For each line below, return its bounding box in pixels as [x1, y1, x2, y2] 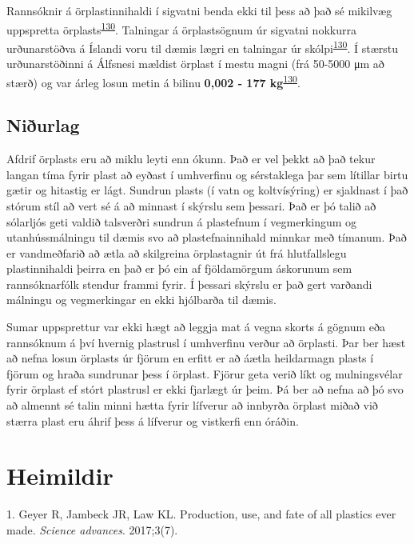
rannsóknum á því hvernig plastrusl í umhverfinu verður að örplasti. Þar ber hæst [6, 334, 406, 350]
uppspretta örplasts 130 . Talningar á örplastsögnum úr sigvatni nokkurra [6, 18, 356, 38]
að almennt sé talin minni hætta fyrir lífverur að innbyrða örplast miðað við [6, 397, 378, 414]
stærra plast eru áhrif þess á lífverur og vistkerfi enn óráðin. [6, 412, 299, 429]
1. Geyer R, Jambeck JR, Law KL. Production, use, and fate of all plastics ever [6, 506, 396, 522]
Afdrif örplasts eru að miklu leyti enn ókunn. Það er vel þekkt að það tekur [6, 150, 376, 167]
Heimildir [6, 459, 113, 492]
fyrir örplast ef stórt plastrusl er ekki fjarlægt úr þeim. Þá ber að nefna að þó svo [6, 381, 404, 398]
